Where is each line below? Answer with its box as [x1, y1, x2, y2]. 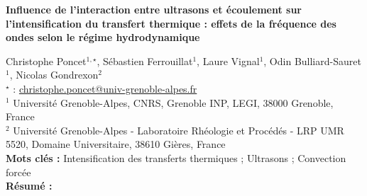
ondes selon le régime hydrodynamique [6, 30, 200, 45]
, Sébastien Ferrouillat [97, 53, 193, 68]
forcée [6, 164, 31, 179]
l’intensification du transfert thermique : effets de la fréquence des [6, 16, 336, 30]
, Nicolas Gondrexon [9, 67, 99, 82]
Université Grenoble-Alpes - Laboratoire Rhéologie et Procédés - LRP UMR [13, 122, 344, 137]
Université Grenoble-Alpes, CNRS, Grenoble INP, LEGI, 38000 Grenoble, [13, 95, 334, 110]
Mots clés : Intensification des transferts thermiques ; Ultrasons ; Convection [6, 150, 346, 165]
